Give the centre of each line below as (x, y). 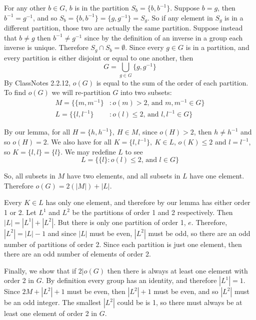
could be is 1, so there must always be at (180, 302)
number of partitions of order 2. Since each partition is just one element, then (123, 244)
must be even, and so (186, 291)
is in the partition (102, 7)
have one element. (217, 176)
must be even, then (96, 291)
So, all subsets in (30, 176)
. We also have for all (79, 142)
